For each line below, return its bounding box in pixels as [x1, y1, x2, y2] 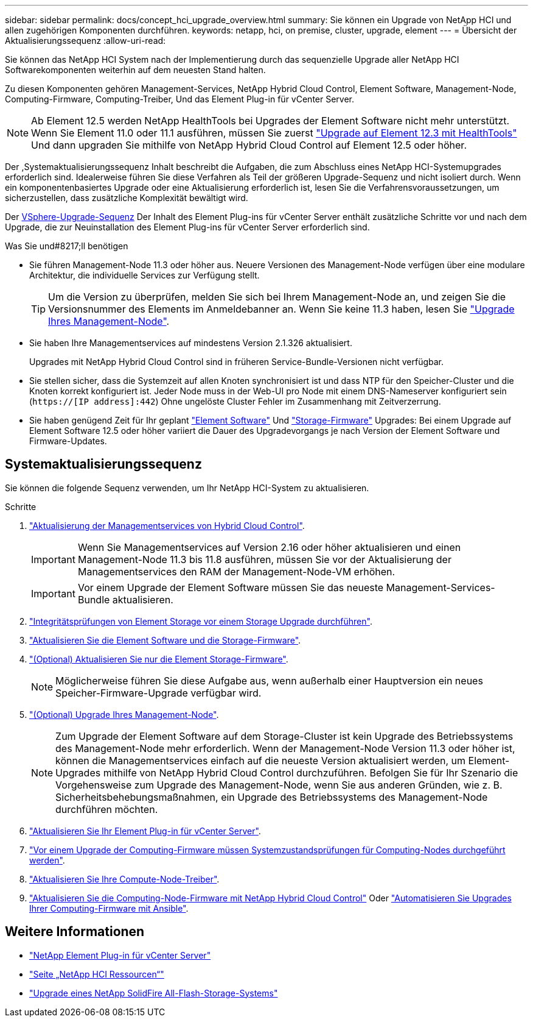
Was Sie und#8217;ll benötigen [5, 241, 128, 251]
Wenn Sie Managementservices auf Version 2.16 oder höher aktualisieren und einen [77, 541, 461, 553]
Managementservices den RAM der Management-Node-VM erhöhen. [77, 565, 395, 578]
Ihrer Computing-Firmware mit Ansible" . [29, 903, 189, 914]
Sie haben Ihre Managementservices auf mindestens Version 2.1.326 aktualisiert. [29, 338, 352, 348]
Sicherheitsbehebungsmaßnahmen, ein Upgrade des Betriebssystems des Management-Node [55, 790, 488, 803]
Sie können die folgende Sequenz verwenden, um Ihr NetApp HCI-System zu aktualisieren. [5, 482, 369, 493]
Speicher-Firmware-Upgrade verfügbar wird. [55, 686, 262, 699]
